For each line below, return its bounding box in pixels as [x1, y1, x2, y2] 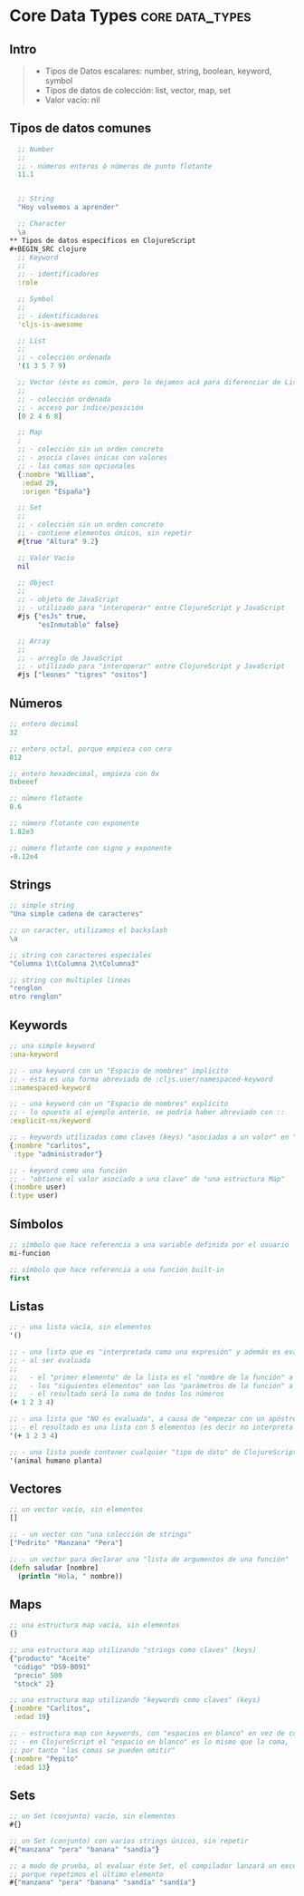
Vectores [9, 1481, 62, 1496]
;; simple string [9, 901, 75, 910]
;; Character [17, 219, 67, 228]
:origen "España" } [21, 487, 91, 496]
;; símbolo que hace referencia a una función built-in [9, 1265, 224, 1274]
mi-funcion [9, 1249, 51, 1258]
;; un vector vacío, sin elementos [9, 1505, 144, 1514]
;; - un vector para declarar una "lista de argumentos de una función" [9, 1554, 290, 1564]
